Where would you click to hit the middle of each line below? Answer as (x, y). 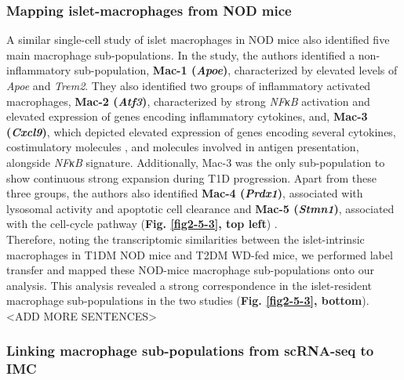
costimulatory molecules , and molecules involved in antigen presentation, (183, 147)
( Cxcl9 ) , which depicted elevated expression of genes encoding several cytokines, (201, 131)
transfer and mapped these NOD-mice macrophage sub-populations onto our (190, 270)
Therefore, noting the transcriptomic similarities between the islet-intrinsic (186, 239)
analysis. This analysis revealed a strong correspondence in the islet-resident (189, 285)
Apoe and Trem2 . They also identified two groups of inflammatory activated (189, 85)
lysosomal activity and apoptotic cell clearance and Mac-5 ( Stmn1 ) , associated (200, 208)
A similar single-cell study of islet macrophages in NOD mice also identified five (198, 40)
